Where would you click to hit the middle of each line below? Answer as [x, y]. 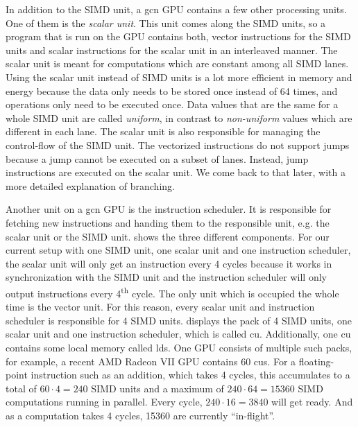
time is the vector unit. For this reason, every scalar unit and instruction [160, 307]
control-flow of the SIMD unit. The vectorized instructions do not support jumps [178, 145]
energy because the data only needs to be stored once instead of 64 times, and [172, 90]
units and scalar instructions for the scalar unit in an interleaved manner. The [172, 50]
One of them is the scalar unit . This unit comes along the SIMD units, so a [166, 23]
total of [21, 388]
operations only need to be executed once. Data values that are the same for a [172, 104]
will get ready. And [312, 402]
